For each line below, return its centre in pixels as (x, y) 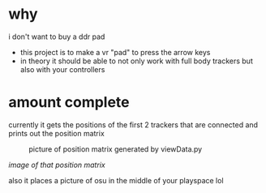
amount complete (69, 103)
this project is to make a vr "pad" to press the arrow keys (115, 52)
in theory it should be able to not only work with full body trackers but (136, 61)
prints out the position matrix (57, 133)
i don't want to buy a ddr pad (57, 36)
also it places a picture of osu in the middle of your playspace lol (116, 180)
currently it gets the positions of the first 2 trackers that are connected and (133, 124)
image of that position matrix (57, 165)
